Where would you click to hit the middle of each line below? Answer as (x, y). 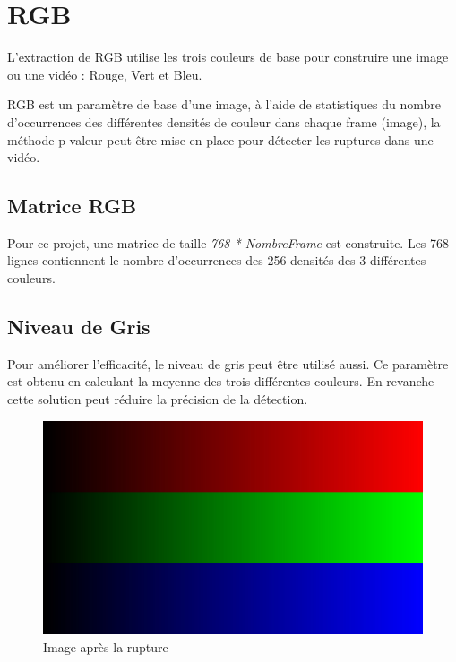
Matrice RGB (72, 206)
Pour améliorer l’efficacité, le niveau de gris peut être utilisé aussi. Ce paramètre (228, 363)
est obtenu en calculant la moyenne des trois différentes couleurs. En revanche (221, 381)
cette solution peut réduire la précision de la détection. (158, 399)
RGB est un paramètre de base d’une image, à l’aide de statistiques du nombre (224, 104)
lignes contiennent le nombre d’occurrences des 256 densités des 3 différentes (217, 260)
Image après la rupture (106, 646)
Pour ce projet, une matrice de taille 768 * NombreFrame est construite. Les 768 (228, 242)
